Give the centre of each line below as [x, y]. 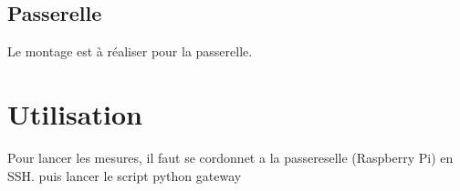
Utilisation [75, 113]
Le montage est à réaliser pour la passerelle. [130, 51]
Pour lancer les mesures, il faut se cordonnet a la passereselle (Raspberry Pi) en [230, 157]
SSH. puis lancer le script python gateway [125, 175]
